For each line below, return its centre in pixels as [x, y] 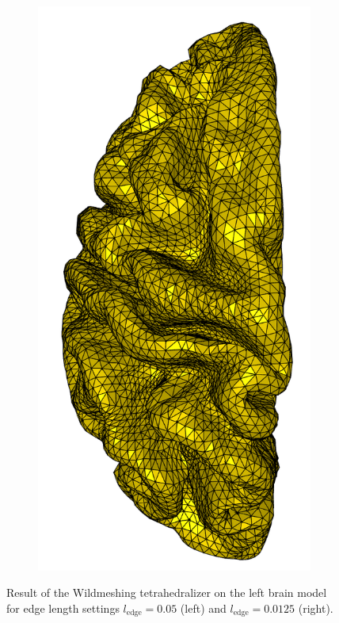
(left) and [203, 608]
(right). [316, 608]
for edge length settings [63, 608]
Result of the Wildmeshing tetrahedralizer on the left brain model [167, 592]
